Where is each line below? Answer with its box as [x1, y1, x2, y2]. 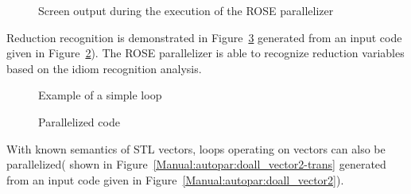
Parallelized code [38, 113, 120, 130]
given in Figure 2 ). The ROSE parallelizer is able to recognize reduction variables [6, 45, 405, 61]
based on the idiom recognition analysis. [6, 60, 202, 76]
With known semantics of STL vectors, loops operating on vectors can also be [6, 140, 386, 157]
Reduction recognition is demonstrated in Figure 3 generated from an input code [6, 29, 402, 45]
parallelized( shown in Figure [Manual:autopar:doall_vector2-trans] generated [6, 156, 386, 173]
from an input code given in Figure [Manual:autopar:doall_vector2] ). [6, 171, 344, 188]
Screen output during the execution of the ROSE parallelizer [38, 2, 334, 18]
